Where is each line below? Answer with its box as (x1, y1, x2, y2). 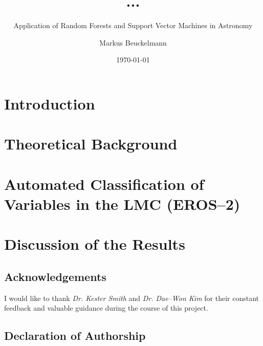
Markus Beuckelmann (99, 37, 167, 48)
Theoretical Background (4, 133, 178, 154)
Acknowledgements (4, 268, 106, 284)
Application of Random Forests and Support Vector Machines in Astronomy (13, 20, 253, 31)
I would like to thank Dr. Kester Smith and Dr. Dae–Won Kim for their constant (4, 292, 259, 303)
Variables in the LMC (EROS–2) (4, 193, 240, 214)
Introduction (4, 93, 95, 114)
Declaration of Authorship (4, 328, 146, 343)
